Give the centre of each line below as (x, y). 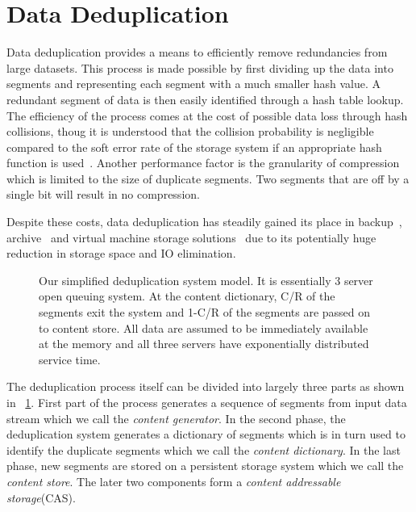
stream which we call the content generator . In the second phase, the (176, 418)
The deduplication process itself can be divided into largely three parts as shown (206, 386)
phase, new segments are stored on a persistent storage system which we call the (205, 466)
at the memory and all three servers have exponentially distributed (204, 344)
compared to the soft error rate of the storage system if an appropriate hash (194, 147)
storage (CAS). (41, 497)
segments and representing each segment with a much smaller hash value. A (194, 84)
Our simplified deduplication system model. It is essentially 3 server (206, 280)
